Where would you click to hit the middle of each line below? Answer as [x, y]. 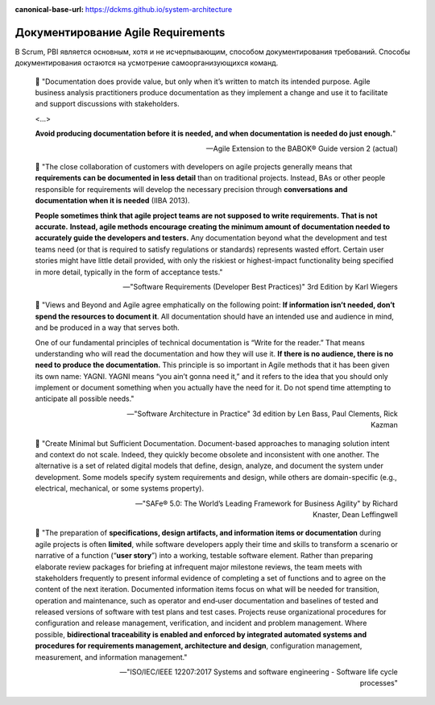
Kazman [384, 425]
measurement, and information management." [111, 657]
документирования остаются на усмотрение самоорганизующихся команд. [147, 63]
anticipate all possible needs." [85, 398]
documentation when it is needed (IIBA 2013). [112, 201]
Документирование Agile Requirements [120, 32]
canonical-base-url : [50, 9]
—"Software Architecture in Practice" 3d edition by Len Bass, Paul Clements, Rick [262, 413]
